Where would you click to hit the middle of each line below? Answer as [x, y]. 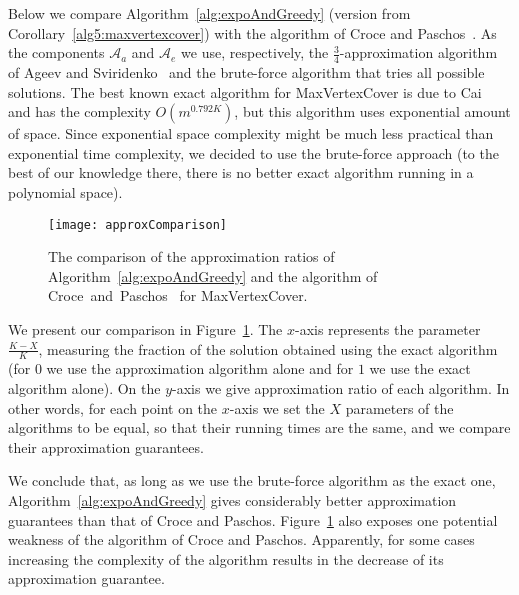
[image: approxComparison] [137, 224]
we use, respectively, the [255, 52]
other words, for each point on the [113, 407]
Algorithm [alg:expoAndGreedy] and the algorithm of [213, 275]
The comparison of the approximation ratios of [191, 256]
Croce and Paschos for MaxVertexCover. [178, 295]
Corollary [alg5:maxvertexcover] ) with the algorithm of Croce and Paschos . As [252, 32]
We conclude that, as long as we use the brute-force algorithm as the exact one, [252, 480]
